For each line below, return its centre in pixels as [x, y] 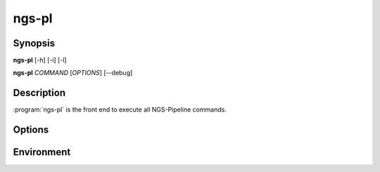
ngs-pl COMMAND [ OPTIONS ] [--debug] [73, 73]
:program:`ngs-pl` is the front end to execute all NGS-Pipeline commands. [120, 110]
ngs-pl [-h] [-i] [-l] [40, 60]
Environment [42, 152]
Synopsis [34, 43]
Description [39, 93]
